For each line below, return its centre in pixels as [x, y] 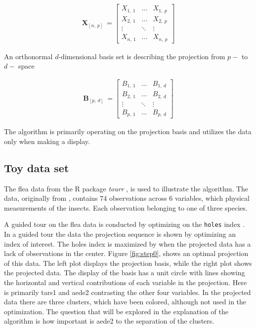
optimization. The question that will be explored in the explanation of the [116, 311]
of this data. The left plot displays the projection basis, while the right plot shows [128, 263]
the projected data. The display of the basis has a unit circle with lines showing [125, 273]
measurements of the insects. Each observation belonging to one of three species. [126, 207]
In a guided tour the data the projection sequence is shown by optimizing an [120, 234]
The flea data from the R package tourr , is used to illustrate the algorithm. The [126, 188]
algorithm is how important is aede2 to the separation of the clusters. [109, 321]
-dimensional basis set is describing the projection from [142, 56]
